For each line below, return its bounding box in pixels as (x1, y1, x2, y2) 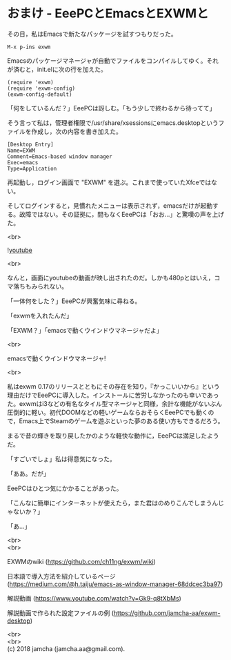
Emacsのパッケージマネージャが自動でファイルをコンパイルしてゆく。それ (7, 56, 219, 65)
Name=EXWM (7, 147, 36, 154)
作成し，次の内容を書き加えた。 (30, 127, 122, 135)
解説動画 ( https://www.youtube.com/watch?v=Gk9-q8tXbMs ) (7, 594, 181, 602)
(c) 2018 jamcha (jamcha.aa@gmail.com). (7, 644, 125, 652)
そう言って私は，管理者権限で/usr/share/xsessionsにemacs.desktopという (7, 118, 219, 127)
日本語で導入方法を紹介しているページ (7, 572, 116, 580)
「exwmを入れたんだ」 (7, 311, 73, 320)
